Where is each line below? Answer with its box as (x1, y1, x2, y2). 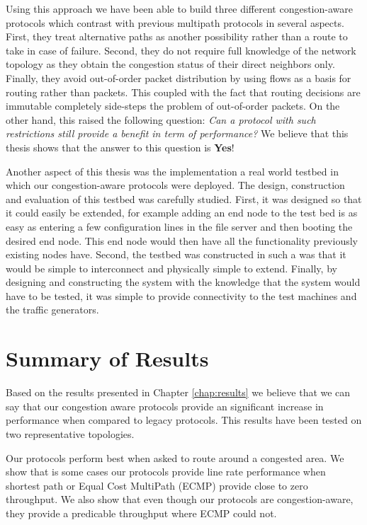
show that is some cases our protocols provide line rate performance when (6, 464, 326, 479)
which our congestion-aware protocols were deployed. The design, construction (6, 178, 345, 192)
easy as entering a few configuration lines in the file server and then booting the (6, 219, 353, 233)
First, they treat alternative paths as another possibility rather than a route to (6, 29, 348, 44)
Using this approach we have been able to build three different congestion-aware (6, 1, 353, 16)
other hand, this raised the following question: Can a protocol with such (6, 112, 316, 127)
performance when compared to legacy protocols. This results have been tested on (6, 412, 362, 427)
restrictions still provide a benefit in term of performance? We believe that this (6, 126, 349, 141)
